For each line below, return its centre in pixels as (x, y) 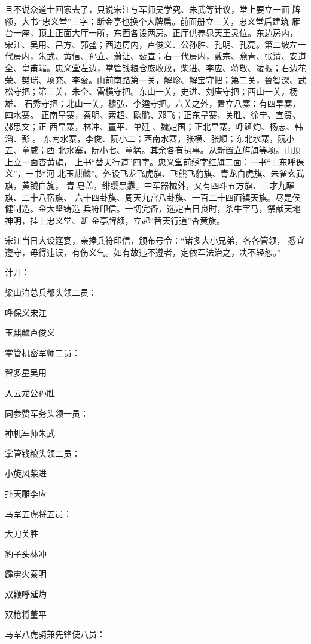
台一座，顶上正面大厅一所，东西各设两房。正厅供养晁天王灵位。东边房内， (151, 33)
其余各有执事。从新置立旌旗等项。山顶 (225, 150)
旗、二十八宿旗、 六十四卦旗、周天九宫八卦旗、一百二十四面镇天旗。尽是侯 (153, 197)
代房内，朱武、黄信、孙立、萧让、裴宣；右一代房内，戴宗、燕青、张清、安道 (155, 56)
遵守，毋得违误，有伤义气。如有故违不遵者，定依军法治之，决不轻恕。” (143, 252)
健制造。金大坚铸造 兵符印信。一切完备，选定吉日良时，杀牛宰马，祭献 (144, 209)
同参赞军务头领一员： (47, 413)
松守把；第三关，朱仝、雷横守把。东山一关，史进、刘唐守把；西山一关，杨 (151, 91)
